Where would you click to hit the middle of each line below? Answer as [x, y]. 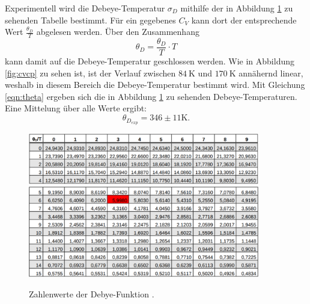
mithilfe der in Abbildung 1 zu [237, 8]
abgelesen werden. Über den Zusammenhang [118, 32]
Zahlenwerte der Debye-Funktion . [92, 293]
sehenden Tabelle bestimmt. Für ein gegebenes [90, 20]
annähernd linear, [271, 73]
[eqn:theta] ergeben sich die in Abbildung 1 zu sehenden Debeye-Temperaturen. [151, 96]
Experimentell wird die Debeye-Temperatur [85, 8]
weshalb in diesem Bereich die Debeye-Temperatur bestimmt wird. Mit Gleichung [155, 85]
